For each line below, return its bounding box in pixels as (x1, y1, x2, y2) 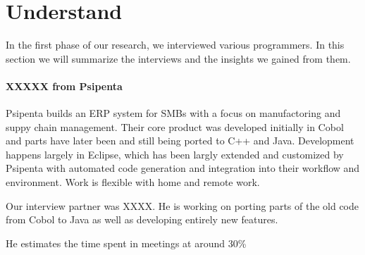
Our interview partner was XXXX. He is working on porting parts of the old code (6, 198, 359, 213)
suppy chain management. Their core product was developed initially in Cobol (6, 119, 344, 134)
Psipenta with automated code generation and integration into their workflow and (6, 161, 360, 175)
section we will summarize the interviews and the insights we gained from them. (6, 51, 351, 66)
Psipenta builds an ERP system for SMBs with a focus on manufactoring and (6, 106, 341, 120)
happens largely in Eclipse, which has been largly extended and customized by (6, 147, 344, 161)
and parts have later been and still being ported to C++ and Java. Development (6, 133, 354, 148)
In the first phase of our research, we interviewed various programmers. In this (6, 37, 345, 52)
